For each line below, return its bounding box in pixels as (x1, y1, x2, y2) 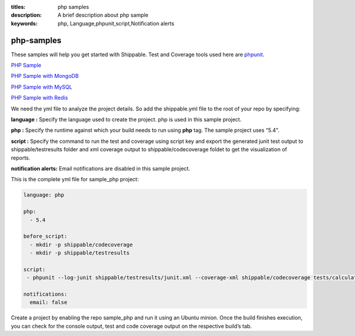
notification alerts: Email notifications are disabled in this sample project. (11, 165, 191, 172)
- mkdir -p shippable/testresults (30, 250, 130, 256)
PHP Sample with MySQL (11, 83, 73, 90)
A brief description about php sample (57, 12, 149, 19)
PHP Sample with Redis (11, 94, 68, 102)
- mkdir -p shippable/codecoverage (30, 241, 133, 248)
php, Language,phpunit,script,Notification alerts (57, 19, 175, 27)
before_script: (23, 233, 67, 240)
